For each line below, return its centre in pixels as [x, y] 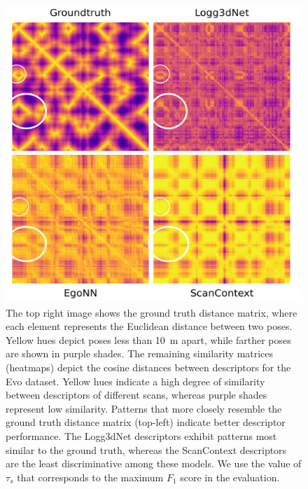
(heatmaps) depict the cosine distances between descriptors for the [148, 367]
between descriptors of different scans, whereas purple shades [136, 395]
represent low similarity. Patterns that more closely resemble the [144, 408]
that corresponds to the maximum [90, 477]
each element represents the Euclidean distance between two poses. [149, 326]
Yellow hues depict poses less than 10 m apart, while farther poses [148, 339]
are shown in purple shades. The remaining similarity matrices [140, 353]
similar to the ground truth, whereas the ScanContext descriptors [146, 449]
